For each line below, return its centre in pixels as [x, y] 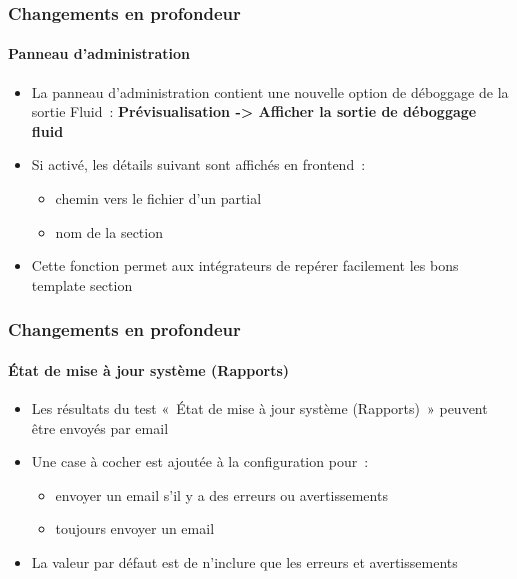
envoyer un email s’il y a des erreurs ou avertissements [221, 494]
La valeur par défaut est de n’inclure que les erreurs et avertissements [244, 562]
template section [82, 284]
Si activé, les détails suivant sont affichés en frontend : [198, 164]
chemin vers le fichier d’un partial [158, 198]
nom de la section [109, 231]
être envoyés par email [100, 427]
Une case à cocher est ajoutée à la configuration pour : [200, 461]
